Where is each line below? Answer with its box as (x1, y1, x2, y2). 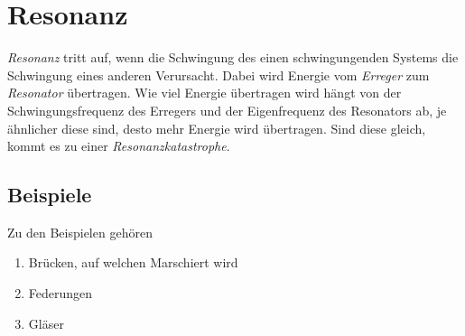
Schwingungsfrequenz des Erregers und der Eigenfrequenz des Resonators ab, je (7, 100, 447, 119)
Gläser (28, 313, 64, 332)
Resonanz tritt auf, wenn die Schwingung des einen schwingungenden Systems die (7, 48, 459, 67)
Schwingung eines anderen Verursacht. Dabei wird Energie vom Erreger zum (7, 65, 430, 84)
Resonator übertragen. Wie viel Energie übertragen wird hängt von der (7, 83, 402, 102)
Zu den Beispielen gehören (7, 222, 153, 241)
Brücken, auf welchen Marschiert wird (28, 253, 238, 272)
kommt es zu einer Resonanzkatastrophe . (7, 136, 230, 155)
